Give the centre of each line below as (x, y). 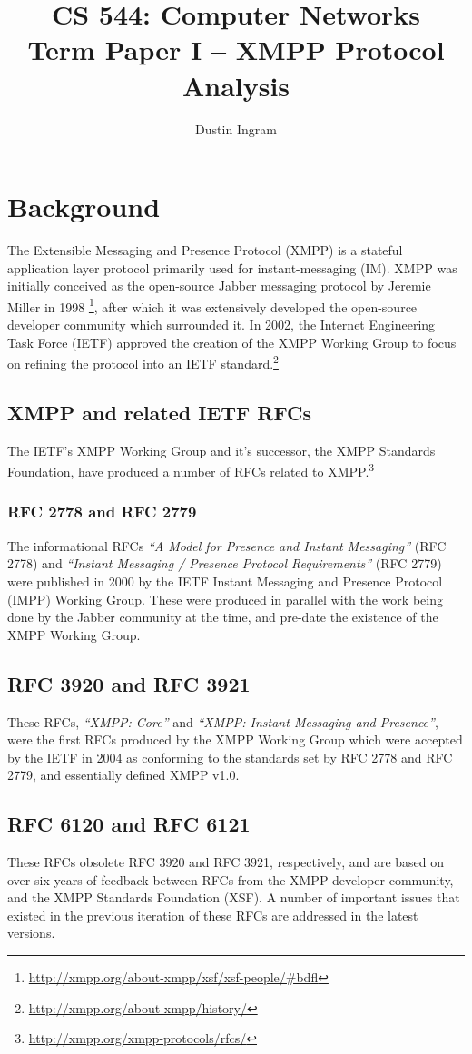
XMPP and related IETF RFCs (159, 412)
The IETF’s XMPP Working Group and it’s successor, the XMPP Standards (221, 450)
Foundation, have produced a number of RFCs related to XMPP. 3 (191, 470)
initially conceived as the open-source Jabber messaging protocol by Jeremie (219, 286)
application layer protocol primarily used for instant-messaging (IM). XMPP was (232, 267)
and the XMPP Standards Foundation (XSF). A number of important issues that (234, 897)
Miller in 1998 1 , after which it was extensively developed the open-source (212, 305)
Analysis (236, 85)
